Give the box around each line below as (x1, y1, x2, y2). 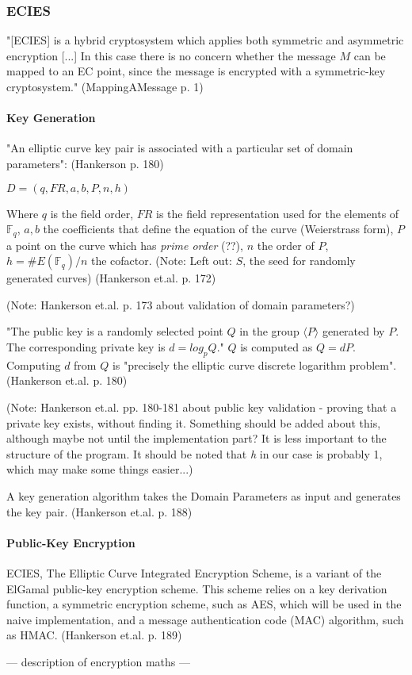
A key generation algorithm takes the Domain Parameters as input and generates (6, 487, 401, 504)
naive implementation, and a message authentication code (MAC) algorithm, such (6, 611, 404, 627)
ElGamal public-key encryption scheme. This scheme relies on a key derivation (6, 580, 387, 596)
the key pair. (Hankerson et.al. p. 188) (6, 503, 193, 520)
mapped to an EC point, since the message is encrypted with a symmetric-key (6, 63, 386, 79)
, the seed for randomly (242, 252, 356, 269)
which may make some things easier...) (6, 461, 193, 477)
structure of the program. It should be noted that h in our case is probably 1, (6, 445, 383, 462)
